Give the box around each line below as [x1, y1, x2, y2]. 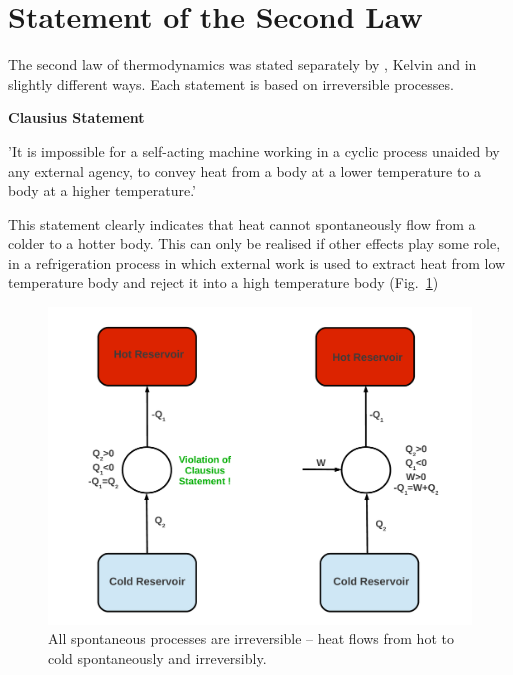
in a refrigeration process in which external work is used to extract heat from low [8, 252, 506, 273]
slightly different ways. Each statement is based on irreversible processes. [8, 73, 454, 94]
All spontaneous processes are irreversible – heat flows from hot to [48, 628, 454, 649]
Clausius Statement [8, 107, 145, 128]
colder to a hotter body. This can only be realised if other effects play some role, [8, 233, 501, 254]
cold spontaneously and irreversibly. [48, 647, 267, 668]
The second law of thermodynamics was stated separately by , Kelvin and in [8, 54, 477, 75]
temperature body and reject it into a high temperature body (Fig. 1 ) [8, 272, 439, 293]
